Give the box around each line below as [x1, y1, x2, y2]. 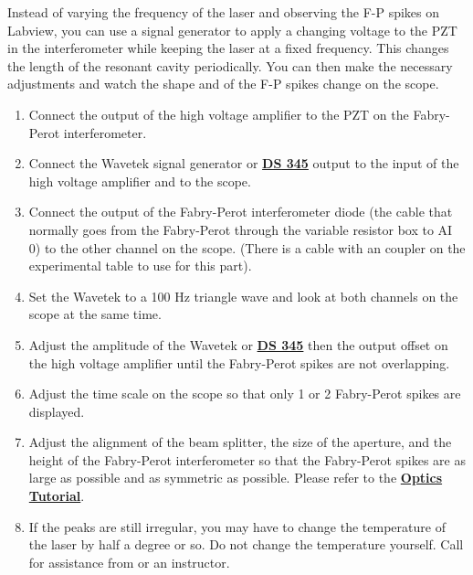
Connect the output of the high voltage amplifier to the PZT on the [28, 104, 409, 123]
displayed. [28, 401, 85, 421]
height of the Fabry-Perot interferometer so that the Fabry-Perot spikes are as [28, 450, 466, 469]
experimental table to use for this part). [28, 256, 252, 275]
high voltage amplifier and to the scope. [28, 171, 251, 190]
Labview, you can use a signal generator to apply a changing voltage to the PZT [7, 20, 457, 39]
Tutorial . [28, 486, 85, 506]
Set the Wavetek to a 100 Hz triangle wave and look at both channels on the [28, 286, 458, 305]
